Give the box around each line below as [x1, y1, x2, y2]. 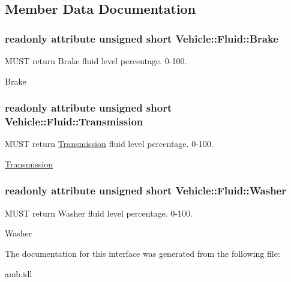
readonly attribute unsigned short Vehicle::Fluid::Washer [5, 183, 286, 198]
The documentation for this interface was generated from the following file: [5, 247, 280, 259]
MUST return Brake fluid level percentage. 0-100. [5, 55, 187, 67]
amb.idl [5, 267, 32, 280]
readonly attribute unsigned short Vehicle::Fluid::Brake [5, 31, 278, 46]
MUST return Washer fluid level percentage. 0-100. [5, 206, 193, 219]
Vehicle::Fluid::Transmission [5, 114, 143, 129]
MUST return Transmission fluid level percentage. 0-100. [5, 137, 214, 150]
